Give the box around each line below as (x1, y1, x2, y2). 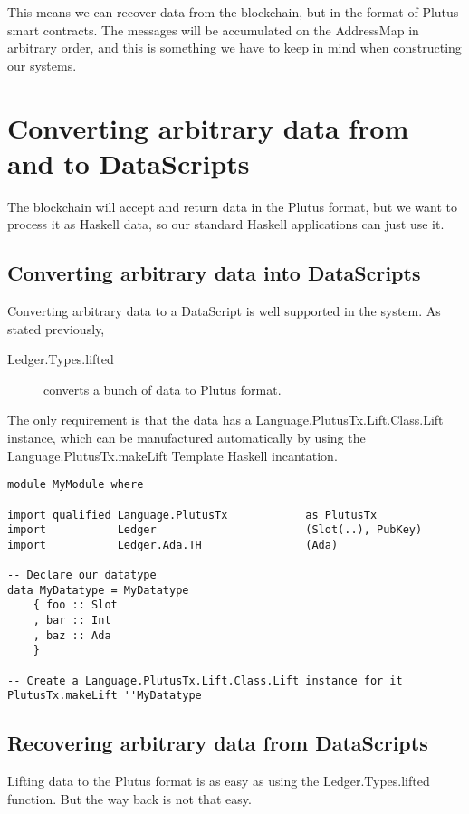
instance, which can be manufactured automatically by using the (7, 428, 366, 447)
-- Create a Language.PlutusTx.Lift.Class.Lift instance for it (7, 674, 403, 687)
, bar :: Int (33, 614, 111, 627)
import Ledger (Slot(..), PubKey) (7, 523, 423, 537)
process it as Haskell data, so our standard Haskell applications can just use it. (7, 215, 445, 234)
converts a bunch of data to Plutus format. (43, 379, 282, 398)
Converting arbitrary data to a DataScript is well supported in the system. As (7, 302, 441, 321)
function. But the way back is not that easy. (7, 789, 252, 808)
